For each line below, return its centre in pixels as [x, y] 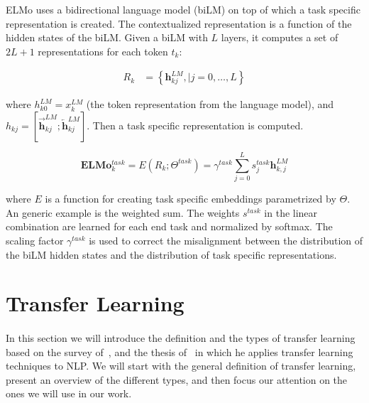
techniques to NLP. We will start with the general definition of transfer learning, [181, 366]
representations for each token [103, 51]
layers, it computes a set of [280, 37]
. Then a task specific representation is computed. [195, 125]
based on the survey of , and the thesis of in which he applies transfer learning [180, 351]
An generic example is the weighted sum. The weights [123, 212]
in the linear [291, 212]
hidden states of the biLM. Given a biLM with [107, 37]
